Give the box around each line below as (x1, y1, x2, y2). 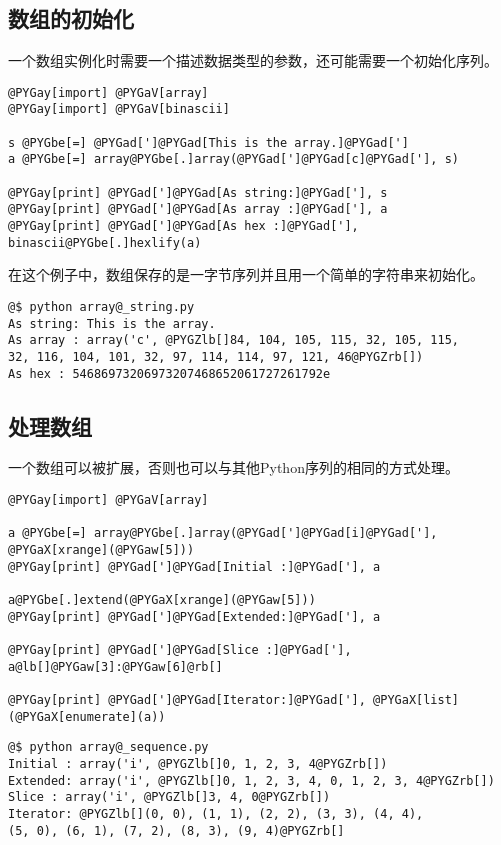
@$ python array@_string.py (8, 299, 195, 314)
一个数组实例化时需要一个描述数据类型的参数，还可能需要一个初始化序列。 (8, 50, 498, 71)
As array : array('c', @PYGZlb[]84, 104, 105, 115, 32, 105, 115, (8, 333, 460, 348)
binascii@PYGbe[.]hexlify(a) (8, 235, 202, 250)
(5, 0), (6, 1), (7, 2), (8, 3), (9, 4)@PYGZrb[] (8, 823, 345, 838)
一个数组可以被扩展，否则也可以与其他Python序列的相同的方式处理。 (8, 457, 459, 478)
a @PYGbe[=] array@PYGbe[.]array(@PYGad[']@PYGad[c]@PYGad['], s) (8, 152, 460, 167)
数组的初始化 (8, 3, 134, 34)
